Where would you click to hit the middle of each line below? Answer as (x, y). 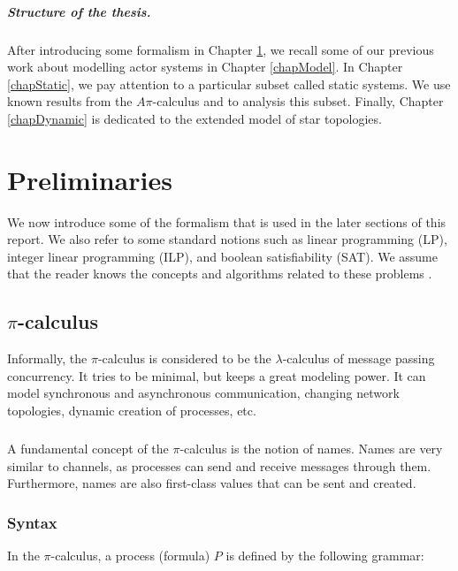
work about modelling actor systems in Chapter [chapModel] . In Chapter (205, 67)
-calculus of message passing (359, 358)
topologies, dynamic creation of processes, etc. (132, 411)
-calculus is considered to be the (184, 358)
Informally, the (47, 358)
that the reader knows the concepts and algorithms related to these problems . (220, 274)
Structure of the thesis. (79, 11)
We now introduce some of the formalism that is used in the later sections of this (227, 221)
